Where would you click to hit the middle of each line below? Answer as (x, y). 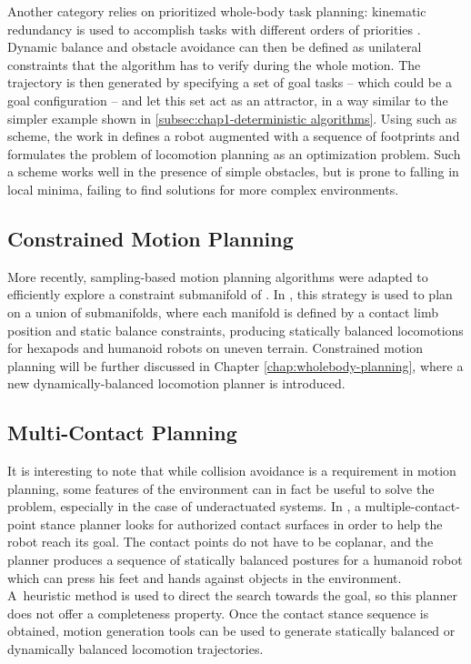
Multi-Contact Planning (122, 433)
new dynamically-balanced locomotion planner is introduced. (176, 383)
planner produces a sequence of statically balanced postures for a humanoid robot (235, 560)
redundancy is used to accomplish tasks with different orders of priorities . (214, 29)
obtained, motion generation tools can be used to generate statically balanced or (231, 631)
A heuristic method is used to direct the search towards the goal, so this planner (232, 595)
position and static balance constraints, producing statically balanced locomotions (235, 330)
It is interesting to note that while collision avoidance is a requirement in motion (232, 471)
